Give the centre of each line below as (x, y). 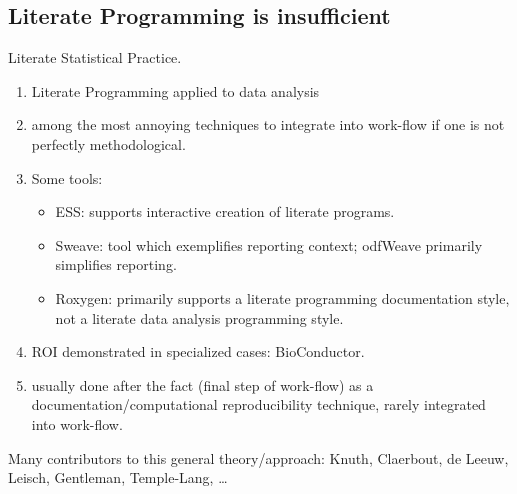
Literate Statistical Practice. (95, 57)
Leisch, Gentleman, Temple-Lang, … (118, 477)
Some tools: (67, 177)
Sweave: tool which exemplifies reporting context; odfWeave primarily (269, 244)
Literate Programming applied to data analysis (175, 90)
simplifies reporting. (116, 264)
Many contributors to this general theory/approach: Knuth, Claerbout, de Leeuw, (258, 457)
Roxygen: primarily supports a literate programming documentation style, (282, 297)
